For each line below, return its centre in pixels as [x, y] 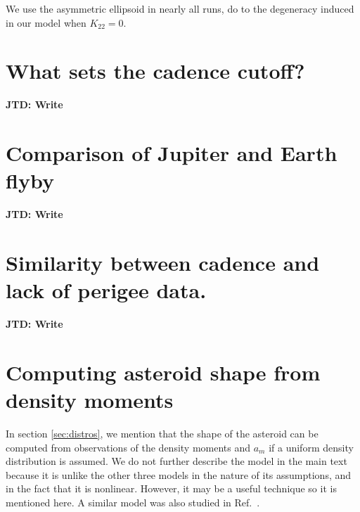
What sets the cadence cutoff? [155, 71]
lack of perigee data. [106, 290]
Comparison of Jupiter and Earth [172, 153]
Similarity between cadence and [163, 262]
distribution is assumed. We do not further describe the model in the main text [176, 461]
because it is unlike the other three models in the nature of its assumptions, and [179, 474]
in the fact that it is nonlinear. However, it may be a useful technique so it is [171, 488]
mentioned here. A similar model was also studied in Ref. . [133, 502]
